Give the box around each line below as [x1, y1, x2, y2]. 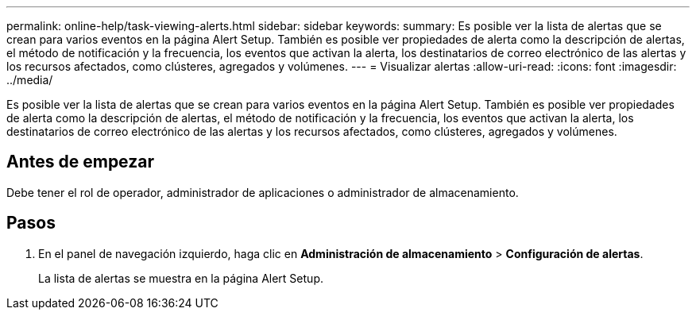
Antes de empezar [6, 152, 154, 172]
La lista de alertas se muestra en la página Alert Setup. [38, 271, 323, 285]
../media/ [6, 73, 53, 87]
